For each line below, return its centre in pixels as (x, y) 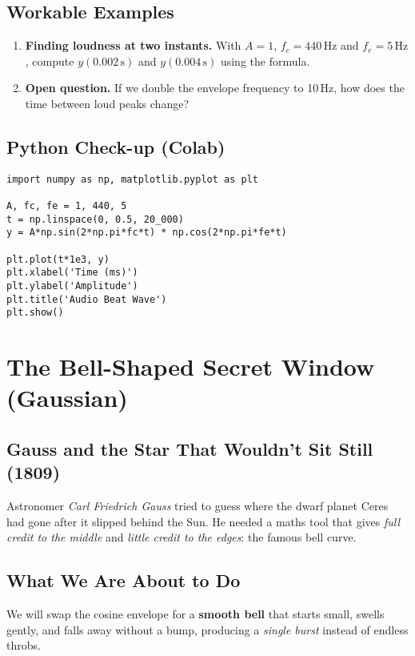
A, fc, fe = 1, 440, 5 (67, 206)
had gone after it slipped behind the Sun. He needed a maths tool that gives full (204, 521)
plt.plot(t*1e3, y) (58, 259)
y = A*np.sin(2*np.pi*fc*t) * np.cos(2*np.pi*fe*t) (147, 233)
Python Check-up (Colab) (116, 146)
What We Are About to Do (124, 580)
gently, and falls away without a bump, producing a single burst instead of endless (207, 629)
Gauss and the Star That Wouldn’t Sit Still (190, 448)
